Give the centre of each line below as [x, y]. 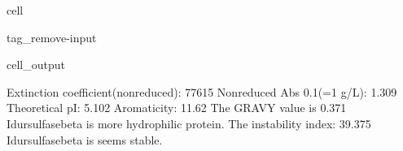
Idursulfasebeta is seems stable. [85, 139]
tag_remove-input [52, 37]
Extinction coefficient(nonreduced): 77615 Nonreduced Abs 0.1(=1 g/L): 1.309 [202, 91]
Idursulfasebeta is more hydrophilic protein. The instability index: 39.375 [189, 123]
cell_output [36, 65]
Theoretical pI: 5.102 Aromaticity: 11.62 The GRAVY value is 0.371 [177, 108]
